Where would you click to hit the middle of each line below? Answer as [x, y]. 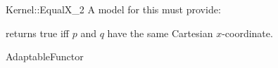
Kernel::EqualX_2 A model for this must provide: [113, 9]
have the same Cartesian [160, 33]
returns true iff [38, 33]
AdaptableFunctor [45, 56]
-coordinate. [247, 33]
